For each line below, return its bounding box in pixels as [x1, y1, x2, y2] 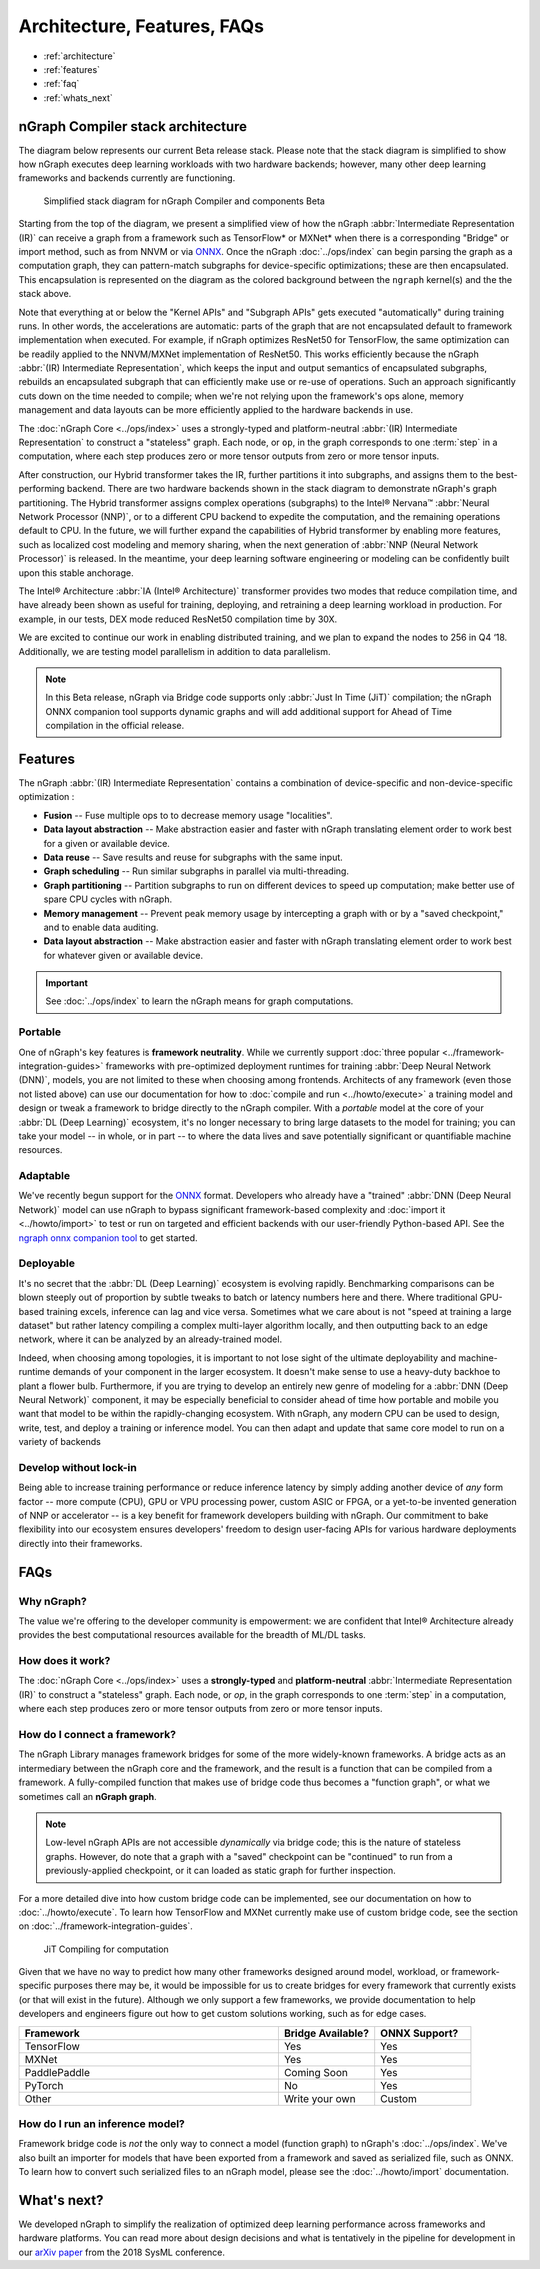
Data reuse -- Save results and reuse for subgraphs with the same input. [43, 851, 344, 863]
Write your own [283, 2091, 356, 2105]
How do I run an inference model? [18, 2117, 185, 2131]
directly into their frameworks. [18, 1537, 143, 1549]
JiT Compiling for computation [43, 1943, 169, 1955]
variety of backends [18, 1436, 102, 1448]
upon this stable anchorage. [18, 566, 134, 579]
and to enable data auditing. [43, 921, 159, 933]
